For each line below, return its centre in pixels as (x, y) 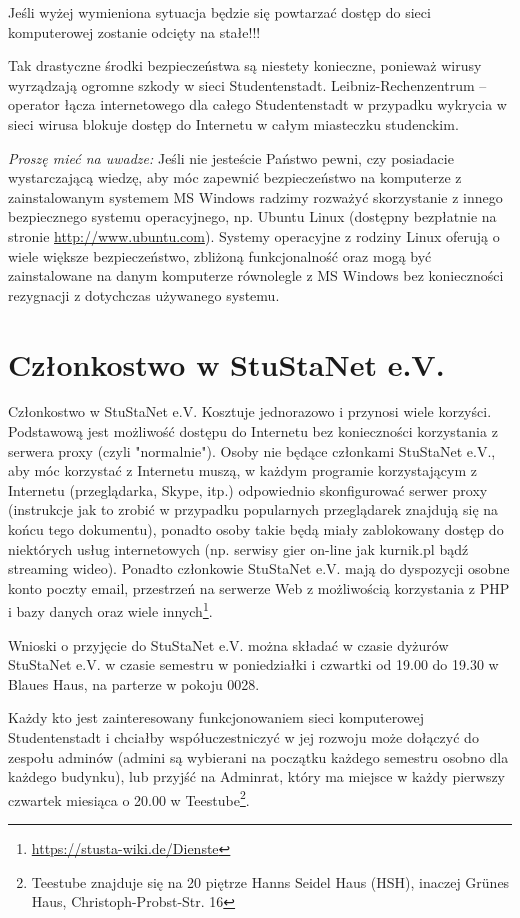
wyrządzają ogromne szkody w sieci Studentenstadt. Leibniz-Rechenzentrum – (247, 84)
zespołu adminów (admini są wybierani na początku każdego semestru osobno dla (258, 756)
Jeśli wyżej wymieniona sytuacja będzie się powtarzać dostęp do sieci (219, 12)
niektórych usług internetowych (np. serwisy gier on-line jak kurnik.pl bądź (238, 548)
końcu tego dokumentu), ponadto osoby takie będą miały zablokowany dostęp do (256, 529)
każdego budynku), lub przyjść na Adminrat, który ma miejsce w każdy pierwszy (257, 776)
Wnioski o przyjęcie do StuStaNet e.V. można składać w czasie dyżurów (228, 644)
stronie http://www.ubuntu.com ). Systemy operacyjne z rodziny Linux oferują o (254, 235)
